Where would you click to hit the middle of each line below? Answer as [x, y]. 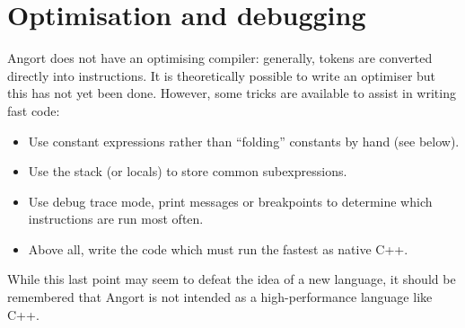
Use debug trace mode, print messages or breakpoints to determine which [230, 201]
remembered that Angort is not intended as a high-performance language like [220, 297]
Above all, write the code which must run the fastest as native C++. [218, 248]
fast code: [34, 110]
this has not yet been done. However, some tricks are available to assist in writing [232, 93]
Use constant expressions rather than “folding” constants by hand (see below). [244, 141]
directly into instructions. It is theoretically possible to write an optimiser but [222, 75]
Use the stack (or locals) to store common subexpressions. [188, 171]
